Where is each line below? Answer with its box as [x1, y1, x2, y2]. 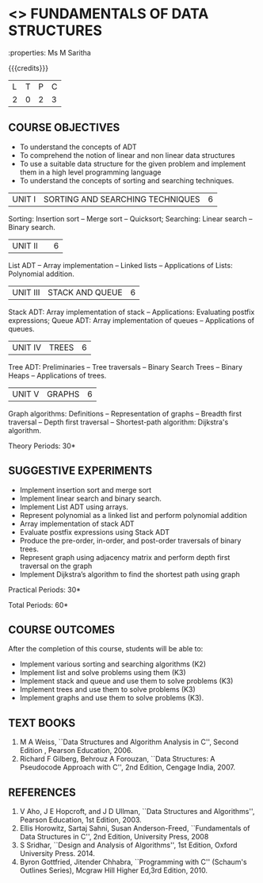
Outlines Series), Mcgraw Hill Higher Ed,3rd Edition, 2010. [19, 866, 208, 875]
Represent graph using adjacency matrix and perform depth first [19, 552, 231, 562]
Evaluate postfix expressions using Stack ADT [19, 527, 170, 536]
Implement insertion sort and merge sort [19, 485, 152, 494]
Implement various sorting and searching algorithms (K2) [19, 659, 206, 669]
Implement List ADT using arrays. [19, 501, 129, 512]
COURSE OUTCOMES [8, 623, 116, 636]
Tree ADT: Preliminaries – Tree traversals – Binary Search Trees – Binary [8, 362, 243, 371]
